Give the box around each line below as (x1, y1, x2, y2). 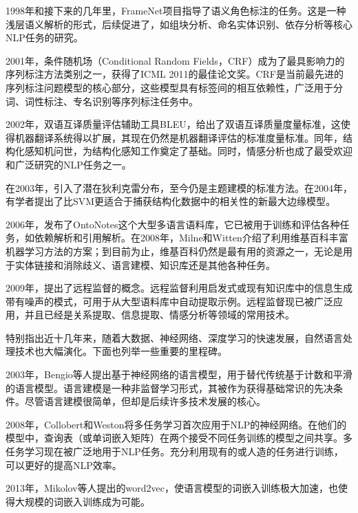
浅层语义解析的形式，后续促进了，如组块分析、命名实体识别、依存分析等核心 (6, 17, 352, 31)
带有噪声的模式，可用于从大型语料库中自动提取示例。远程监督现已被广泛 (6, 294, 333, 308)
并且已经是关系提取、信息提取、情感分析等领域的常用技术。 (24, 307, 295, 322)
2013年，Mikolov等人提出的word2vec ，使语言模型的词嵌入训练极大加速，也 (6, 481, 339, 495)
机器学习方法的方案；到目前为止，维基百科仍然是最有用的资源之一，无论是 (6, 243, 343, 258)
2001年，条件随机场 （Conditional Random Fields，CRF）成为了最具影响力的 (6, 53, 345, 67)
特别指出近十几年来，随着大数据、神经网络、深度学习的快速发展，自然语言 (6, 330, 343, 345)
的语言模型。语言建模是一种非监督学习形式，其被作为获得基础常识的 (6, 380, 314, 395)
